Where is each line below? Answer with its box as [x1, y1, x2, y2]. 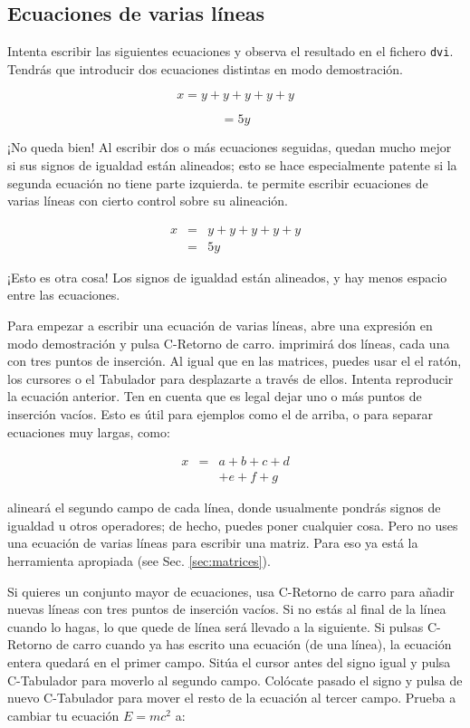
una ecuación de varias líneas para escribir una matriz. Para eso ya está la [7, 533, 418, 552]
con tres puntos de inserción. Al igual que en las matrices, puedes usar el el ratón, [7, 351, 462, 370]
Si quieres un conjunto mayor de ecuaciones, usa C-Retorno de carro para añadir [7, 581, 455, 600]
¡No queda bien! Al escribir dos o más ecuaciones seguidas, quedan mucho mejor [7, 138, 452, 157]
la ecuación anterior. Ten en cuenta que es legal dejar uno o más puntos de [7, 387, 422, 406]
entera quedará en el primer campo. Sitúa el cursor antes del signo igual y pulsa [7, 653, 451, 672]
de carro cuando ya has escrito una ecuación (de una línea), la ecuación [55, 635, 452, 654]
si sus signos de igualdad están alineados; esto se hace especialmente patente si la [7, 156, 457, 175]
